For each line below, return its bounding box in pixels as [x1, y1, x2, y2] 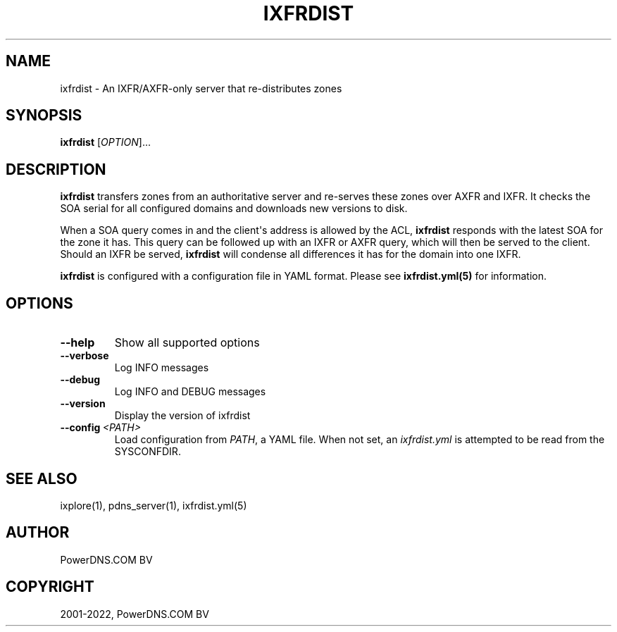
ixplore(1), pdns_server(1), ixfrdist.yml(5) [60, 499, 247, 512]
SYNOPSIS [6, 106, 82, 125]
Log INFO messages [114, 361, 209, 374]
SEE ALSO [6, 469, 77, 488]
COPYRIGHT [6, 578, 94, 596]
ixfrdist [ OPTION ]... [60, 136, 151, 149]
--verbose [60, 349, 109, 362]
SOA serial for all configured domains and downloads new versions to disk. [60, 202, 408, 215]
